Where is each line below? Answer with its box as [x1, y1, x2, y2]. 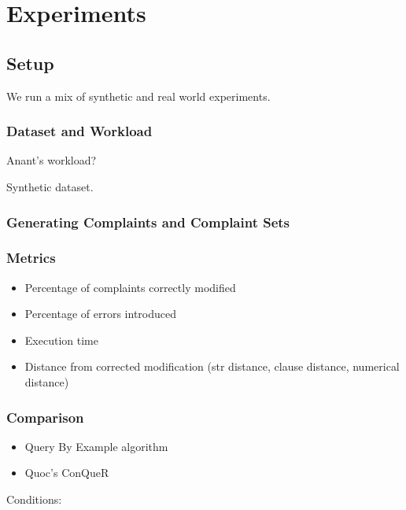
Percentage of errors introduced [24, 305, 176, 322]
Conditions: [6, 491, 62, 508]
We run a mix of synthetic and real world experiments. [6, 87, 271, 104]
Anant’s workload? [6, 152, 97, 168]
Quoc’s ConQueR [24, 464, 109, 481]
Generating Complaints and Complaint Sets [6, 212, 290, 231]
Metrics [6, 248, 56, 268]
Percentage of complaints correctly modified [24, 279, 236, 295]
